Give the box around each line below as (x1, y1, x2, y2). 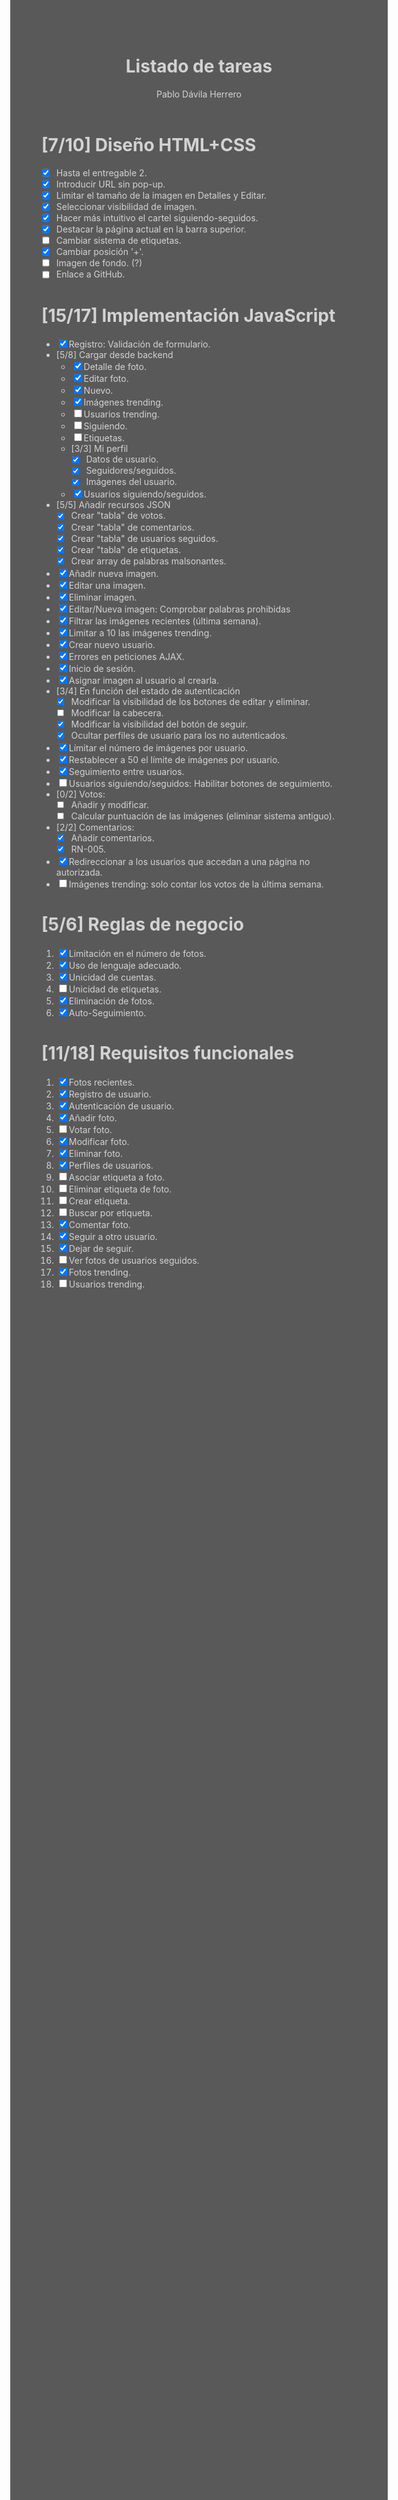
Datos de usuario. (85, 453, 159, 465)
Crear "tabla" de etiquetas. (70, 543, 182, 555)
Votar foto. (68, 1124, 113, 1136)
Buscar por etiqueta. (68, 1207, 153, 1219)
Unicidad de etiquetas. (68, 983, 162, 995)
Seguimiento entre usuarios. (68, 766, 185, 777)
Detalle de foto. (83, 361, 147, 373)
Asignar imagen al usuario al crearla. (68, 674, 219, 686)
